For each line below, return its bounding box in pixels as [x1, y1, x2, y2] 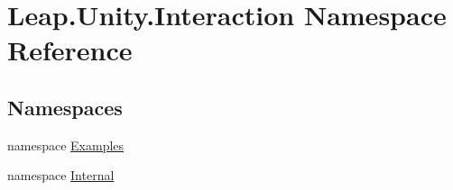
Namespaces [7, 93, 123, 121]
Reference [7, 32, 133, 68]
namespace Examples [7, 135, 125, 154]
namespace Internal [7, 166, 115, 185]
